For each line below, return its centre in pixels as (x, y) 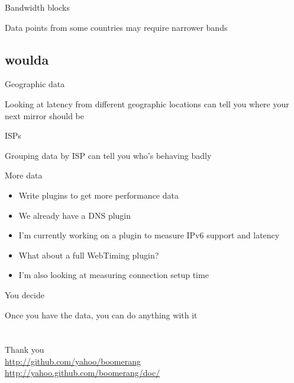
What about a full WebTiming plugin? (89, 255)
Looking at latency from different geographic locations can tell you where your (147, 103)
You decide (25, 294)
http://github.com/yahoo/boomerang (73, 361)
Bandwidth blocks (37, 7)
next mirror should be (44, 115)
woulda (27, 59)
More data (24, 175)
